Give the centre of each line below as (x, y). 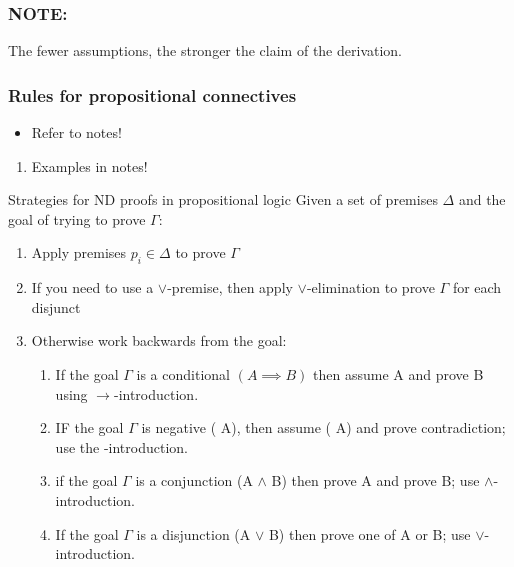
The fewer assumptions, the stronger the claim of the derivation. (205, 50)
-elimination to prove (370, 287)
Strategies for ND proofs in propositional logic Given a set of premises (223, 199)
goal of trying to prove (77, 218)
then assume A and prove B (398, 373)
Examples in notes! (89, 165)
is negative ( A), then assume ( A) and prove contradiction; (323, 427)
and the (482, 199)
